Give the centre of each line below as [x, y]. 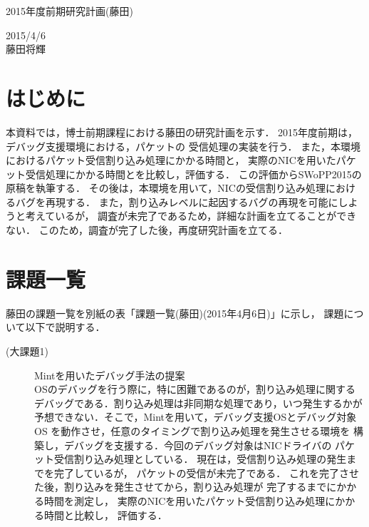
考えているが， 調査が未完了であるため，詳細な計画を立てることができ [191, 216]
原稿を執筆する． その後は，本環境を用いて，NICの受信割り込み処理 [166, 188]
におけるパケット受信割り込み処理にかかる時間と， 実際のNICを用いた [171, 160]
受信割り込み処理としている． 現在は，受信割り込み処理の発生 [200, 459]
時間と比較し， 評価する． [105, 515]
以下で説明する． [65, 327]
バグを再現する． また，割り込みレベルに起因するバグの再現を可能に [177, 201]
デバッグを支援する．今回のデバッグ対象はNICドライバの [198, 445]
